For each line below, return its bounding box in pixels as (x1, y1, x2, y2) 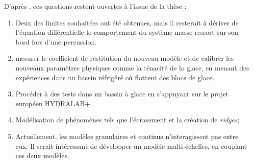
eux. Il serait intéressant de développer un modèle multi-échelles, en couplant (15, 140, 247, 151)
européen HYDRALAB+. (15, 98, 92, 108)
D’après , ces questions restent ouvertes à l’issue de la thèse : (4, 1, 187, 11)
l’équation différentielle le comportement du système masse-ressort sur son (15, 27, 238, 37)
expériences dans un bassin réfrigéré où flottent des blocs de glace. (15, 72, 215, 82)
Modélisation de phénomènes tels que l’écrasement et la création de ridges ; (15, 115, 240, 125)
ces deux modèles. (15, 150, 69, 161)
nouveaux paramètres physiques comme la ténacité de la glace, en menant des (15, 62, 249, 72)
